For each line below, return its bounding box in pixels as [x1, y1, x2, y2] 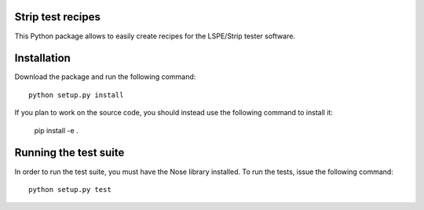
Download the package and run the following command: [14, 72, 196, 81]
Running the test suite [14, 146, 125, 160]
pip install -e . [34, 125, 79, 135]
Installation [14, 52, 71, 65]
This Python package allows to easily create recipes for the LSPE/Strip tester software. [14, 31, 296, 41]
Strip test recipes [14, 10, 101, 24]
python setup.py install [28, 90, 124, 100]
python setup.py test [28, 185, 111, 194]
